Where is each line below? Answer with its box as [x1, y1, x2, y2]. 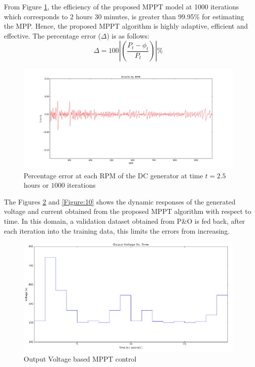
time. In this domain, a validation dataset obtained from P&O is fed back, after [4, 215, 245, 226]
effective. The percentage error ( [4, 30, 101, 41]
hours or [24, 180, 49, 190]
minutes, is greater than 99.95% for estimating [104, 11, 244, 21]
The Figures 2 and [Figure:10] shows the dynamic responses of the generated [4, 196, 236, 206]
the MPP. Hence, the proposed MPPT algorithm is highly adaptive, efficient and [4, 21, 248, 31]
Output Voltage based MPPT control [24, 354, 137, 364]
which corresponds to [4, 11, 68, 21]
